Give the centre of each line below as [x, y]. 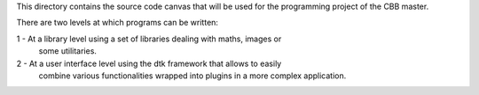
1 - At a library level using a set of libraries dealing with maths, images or [149, 39]
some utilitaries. [68, 51]
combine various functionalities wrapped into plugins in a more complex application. [192, 76]
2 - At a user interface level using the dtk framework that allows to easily [149, 63]
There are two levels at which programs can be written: [118, 23]
